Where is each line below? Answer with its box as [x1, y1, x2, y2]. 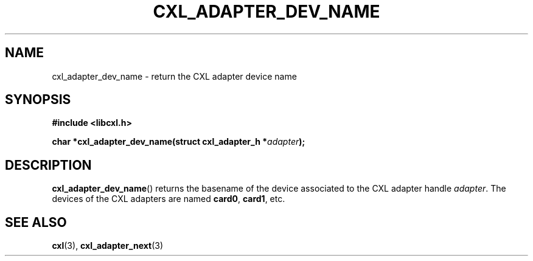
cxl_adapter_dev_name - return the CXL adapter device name [52, 71, 297, 82]
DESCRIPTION [5, 157, 92, 173]
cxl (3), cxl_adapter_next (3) [52, 240, 164, 251]
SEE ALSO [5, 214, 67, 230]
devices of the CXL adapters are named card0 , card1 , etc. [52, 193, 285, 204]
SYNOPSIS [5, 92, 71, 108]
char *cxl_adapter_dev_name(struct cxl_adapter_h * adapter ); [52, 136, 305, 147]
